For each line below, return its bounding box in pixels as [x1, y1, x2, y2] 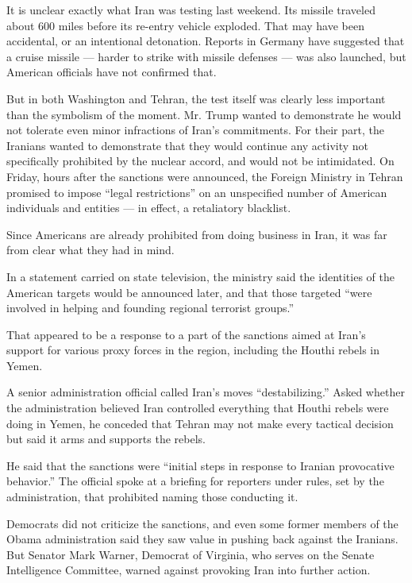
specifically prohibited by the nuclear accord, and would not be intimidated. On [6, 153, 395, 169]
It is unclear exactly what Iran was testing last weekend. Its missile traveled [6, 2, 375, 17]
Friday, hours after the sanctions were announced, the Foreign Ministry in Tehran [6, 168, 403, 184]
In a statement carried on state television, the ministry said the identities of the [6, 268, 395, 284]
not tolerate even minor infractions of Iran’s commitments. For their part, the [6, 122, 384, 138]
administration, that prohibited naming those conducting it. [6, 488, 298, 505]
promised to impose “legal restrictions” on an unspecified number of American [6, 183, 387, 200]
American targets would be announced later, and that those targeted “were [6, 284, 372, 300]
